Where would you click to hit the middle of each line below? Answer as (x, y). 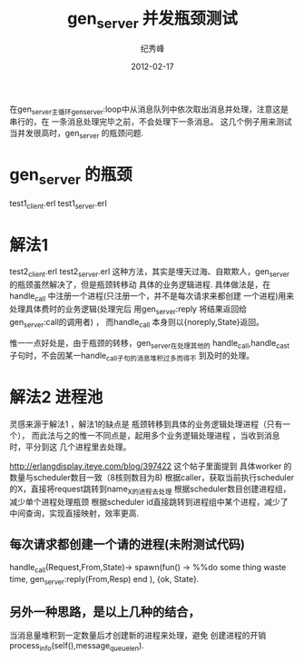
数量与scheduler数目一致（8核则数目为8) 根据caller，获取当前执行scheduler (152, 478)
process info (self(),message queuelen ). (77, 647)
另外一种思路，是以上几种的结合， (105, 612)
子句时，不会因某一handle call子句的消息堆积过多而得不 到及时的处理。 (132, 357)
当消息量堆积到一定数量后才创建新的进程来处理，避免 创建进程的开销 (137, 636)
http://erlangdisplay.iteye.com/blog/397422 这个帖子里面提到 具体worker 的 (151, 466)
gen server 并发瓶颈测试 (152, 20)
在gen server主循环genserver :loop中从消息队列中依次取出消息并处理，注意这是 (149, 110)
